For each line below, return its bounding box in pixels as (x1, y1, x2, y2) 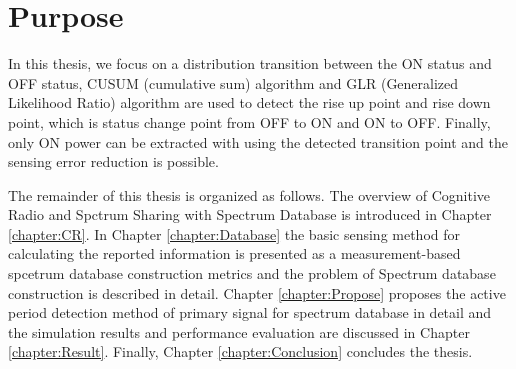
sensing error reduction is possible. (8, 151, 219, 172)
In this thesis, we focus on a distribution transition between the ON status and (8, 53, 492, 74)
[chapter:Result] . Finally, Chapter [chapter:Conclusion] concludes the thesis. (8, 341, 473, 362)
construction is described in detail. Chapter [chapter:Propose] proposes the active (8, 282, 506, 303)
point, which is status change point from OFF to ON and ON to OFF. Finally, (8, 111, 491, 132)
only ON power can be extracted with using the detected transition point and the (8, 131, 509, 152)
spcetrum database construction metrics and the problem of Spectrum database (8, 263, 496, 284)
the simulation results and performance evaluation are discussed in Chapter (8, 321, 470, 342)
